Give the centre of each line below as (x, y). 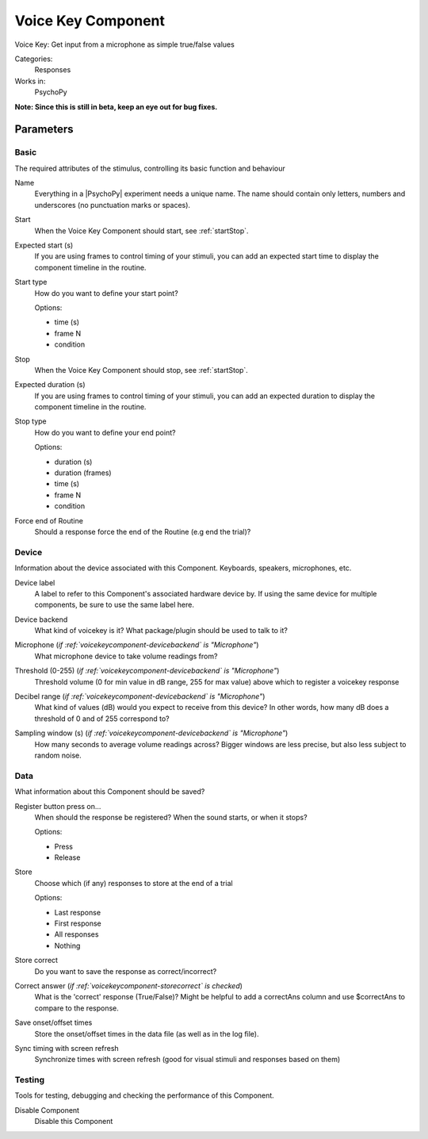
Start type (31, 282)
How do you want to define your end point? (105, 432)
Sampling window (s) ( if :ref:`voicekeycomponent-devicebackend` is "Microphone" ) (151, 733)
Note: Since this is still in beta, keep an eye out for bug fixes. (116, 106)
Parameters (44, 130)
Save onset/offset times (53, 1022)
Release (67, 857)
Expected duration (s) (50, 385)
